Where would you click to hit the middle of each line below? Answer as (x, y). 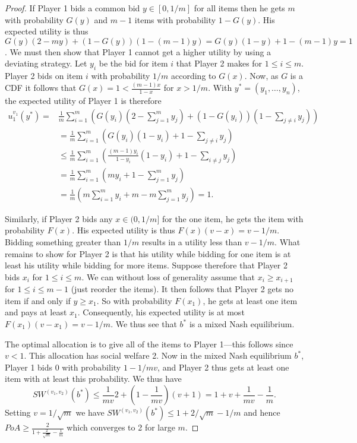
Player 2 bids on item (44, 76)
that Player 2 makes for (219, 63)
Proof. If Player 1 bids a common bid (72, 8)
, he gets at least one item (250, 300)
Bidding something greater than (63, 242)
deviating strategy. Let (46, 63)
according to (194, 76)
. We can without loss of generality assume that (168, 276)
